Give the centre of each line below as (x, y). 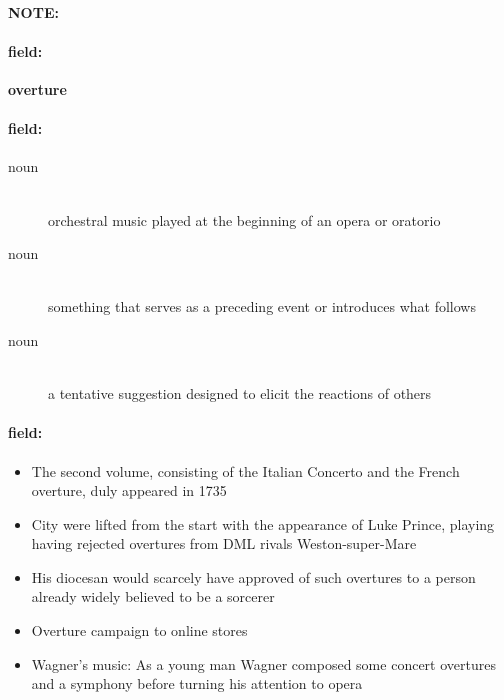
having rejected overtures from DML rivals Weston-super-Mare (224, 543)
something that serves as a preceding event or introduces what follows (262, 306)
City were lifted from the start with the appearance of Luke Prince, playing (263, 523)
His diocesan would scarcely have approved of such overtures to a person (253, 576)
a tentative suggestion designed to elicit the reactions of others (240, 393)
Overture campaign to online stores (139, 630)
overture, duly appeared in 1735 (129, 490)
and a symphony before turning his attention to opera (197, 683)
